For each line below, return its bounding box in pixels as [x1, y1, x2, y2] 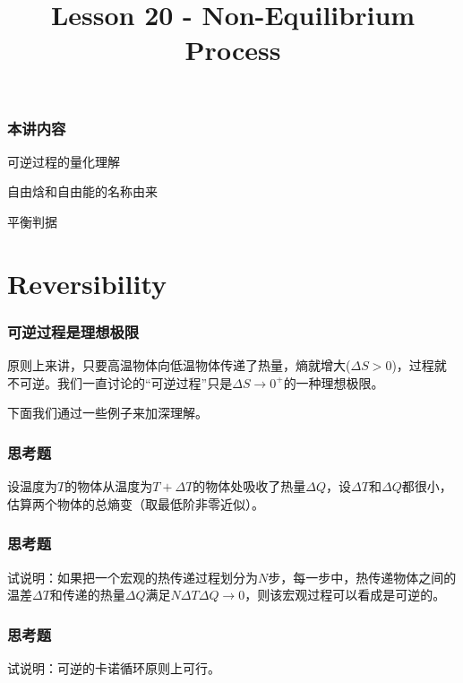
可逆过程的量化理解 [7, 151, 120, 170]
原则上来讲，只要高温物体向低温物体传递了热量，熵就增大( [7, 356, 351, 375]
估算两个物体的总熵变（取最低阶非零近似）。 [7, 494, 264, 513]
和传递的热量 [49, 585, 125, 604]
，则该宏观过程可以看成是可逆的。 [244, 585, 446, 604]
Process [184, 31, 281, 68]
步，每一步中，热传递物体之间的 [268, 567, 457, 586]
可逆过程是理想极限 [7, 320, 140, 342]
